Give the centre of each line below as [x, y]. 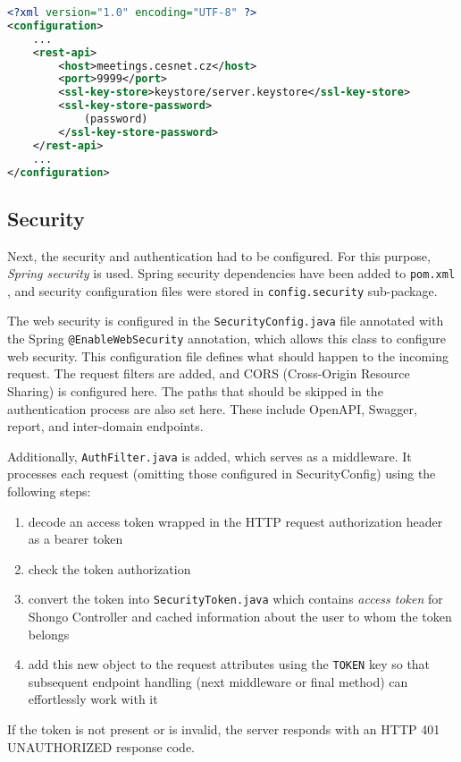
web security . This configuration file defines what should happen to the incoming [228, 356]
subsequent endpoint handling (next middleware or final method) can [218, 681]
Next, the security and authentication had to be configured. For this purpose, [219, 255]
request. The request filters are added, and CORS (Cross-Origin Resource [209, 373]
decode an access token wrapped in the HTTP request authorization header [235, 521]
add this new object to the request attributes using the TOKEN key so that [229, 664]
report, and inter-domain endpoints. [105, 426]
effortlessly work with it [93, 699]
